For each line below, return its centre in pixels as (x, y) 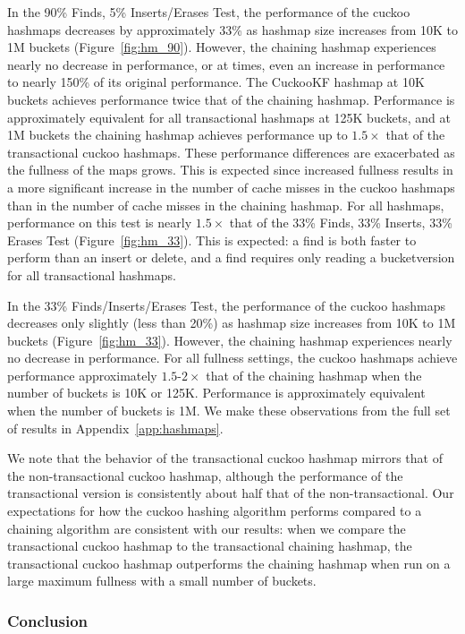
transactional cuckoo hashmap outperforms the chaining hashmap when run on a (229, 563)
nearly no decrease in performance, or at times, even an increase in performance (226, 64)
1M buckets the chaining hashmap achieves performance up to (178, 135)
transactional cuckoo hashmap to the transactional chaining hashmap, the (210, 546)
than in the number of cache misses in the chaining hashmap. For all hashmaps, (226, 205)
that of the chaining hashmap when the (314, 375)
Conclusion (47, 620)
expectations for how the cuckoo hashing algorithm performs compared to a (215, 511)
